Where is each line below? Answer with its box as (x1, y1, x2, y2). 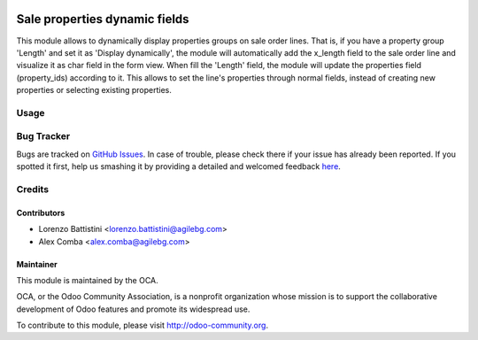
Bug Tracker (16, 130, 71, 143)
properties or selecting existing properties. (16, 85, 172, 96)
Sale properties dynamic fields (16, 12, 189, 27)
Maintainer (16, 259, 58, 269)
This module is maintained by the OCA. (16, 274, 158, 285)
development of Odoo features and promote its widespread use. (16, 304, 251, 314)
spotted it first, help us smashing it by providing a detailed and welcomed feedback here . (16, 161, 341, 172)
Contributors (16, 207, 66, 218)
